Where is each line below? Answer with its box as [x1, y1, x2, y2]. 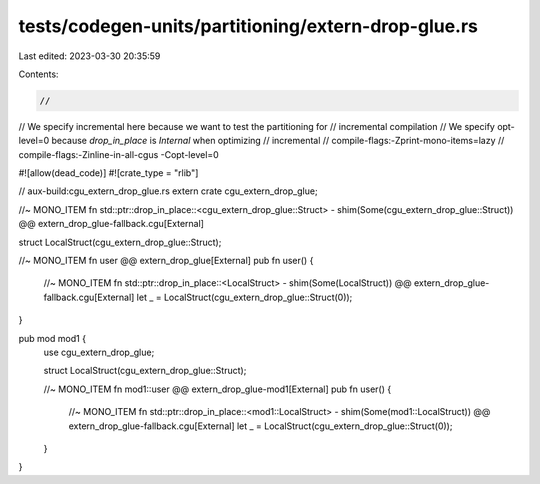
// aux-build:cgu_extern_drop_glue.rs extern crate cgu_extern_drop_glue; [18, 185, 319, 197]
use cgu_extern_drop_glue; [43, 346, 155, 358]
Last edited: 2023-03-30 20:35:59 [18, 50, 161, 62]
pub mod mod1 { [18, 332, 87, 344]
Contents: [18, 68, 59, 80]
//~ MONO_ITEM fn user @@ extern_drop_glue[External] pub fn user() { [18, 255, 314, 267]
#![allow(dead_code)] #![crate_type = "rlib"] [18, 167, 199, 179]
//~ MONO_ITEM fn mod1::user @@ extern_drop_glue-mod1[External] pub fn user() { [43, 383, 392, 395]
